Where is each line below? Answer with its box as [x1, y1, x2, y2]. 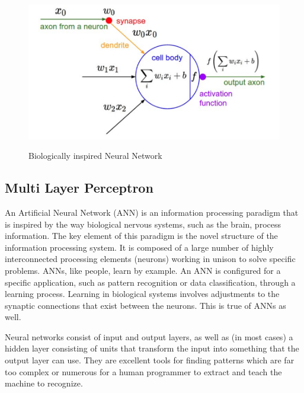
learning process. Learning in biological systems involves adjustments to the [5, 287, 280, 300]
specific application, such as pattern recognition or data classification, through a [5, 276, 296, 288]
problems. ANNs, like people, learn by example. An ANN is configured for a [5, 264, 281, 276]
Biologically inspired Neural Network [28, 149, 162, 162]
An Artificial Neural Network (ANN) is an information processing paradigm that [5, 206, 299, 218]
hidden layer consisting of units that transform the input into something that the [5, 342, 299, 354]
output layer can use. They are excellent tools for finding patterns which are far [5, 354, 295, 366]
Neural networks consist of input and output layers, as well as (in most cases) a [5, 330, 293, 343]
